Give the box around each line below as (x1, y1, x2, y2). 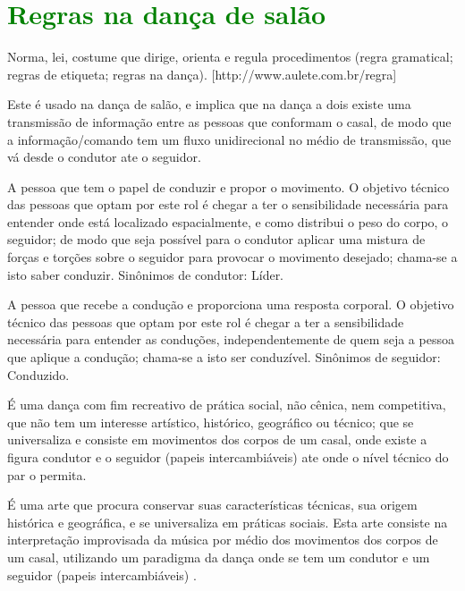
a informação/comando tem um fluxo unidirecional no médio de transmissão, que (7, 130, 452, 148)
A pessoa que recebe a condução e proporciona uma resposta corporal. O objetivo (7, 295, 454, 314)
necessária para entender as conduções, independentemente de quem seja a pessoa (7, 330, 454, 349)
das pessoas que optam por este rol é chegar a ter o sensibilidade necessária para (7, 195, 449, 214)
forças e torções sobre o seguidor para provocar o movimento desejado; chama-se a (7, 248, 458, 266)
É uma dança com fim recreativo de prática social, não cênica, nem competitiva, (7, 395, 446, 414)
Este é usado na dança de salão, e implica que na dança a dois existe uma (7, 95, 411, 114)
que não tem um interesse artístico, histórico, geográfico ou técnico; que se (7, 412, 414, 431)
